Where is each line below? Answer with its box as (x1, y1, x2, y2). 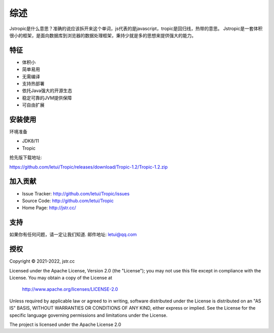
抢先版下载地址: (9, 154, 43, 160)
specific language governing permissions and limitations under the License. (9, 312, 167, 318)
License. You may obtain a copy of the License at (9, 274, 113, 281)
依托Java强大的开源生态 (22, 88, 73, 94)
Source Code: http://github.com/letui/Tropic (22, 198, 114, 204)
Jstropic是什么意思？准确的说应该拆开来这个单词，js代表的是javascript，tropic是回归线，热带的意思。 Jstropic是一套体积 (9, 25, 263, 32)
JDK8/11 (22, 138, 39, 144)
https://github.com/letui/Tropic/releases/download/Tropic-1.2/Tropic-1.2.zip (9, 163, 168, 170)
